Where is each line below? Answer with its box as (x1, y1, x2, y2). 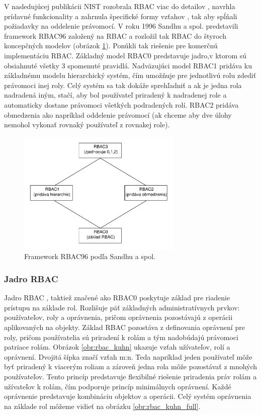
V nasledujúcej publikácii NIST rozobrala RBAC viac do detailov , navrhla (4, 1, 235, 11)
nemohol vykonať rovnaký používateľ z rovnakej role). (4, 119, 170, 130)
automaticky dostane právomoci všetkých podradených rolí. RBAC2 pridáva (4, 99, 239, 110)
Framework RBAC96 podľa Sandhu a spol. (24, 251, 155, 262)
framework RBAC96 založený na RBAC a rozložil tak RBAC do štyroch (4, 30, 226, 41)
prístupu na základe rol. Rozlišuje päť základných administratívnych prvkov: (4, 302, 240, 312)
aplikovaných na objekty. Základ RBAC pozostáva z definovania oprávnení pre (4, 322, 245, 333)
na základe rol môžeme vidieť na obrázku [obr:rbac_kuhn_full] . (4, 400, 201, 411)
